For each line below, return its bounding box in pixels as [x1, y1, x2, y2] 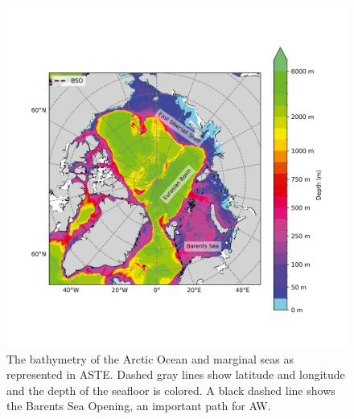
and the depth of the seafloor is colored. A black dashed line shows [6, 381, 335, 398]
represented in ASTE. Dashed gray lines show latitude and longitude [6, 366, 345, 383]
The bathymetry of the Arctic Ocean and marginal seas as [6, 350, 294, 367]
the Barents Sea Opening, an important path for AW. [6, 397, 271, 414]
